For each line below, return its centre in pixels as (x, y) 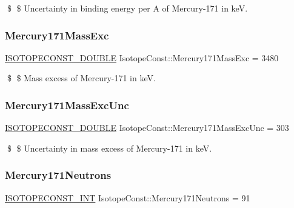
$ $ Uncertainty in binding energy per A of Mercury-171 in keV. (127, 8)
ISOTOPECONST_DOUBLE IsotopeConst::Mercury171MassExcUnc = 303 (147, 128)
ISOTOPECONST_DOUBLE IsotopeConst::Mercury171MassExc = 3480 (142, 57)
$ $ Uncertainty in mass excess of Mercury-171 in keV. (109, 148)
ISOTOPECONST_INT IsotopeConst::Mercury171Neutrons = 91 (128, 197)
